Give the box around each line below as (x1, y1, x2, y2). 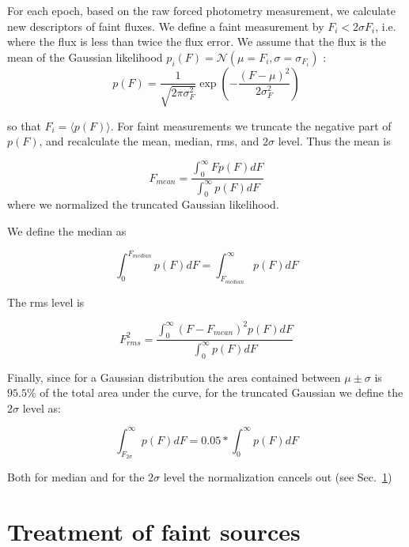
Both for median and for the (7, 469, 145, 485)
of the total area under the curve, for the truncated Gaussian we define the (40, 384, 403, 401)
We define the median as (7, 223, 127, 240)
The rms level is (7, 293, 85, 310)
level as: (22, 399, 61, 416)
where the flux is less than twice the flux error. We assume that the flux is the (7, 33, 386, 50)
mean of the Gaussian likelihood (7, 48, 163, 65)
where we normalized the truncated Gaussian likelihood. (7, 196, 279, 213)
